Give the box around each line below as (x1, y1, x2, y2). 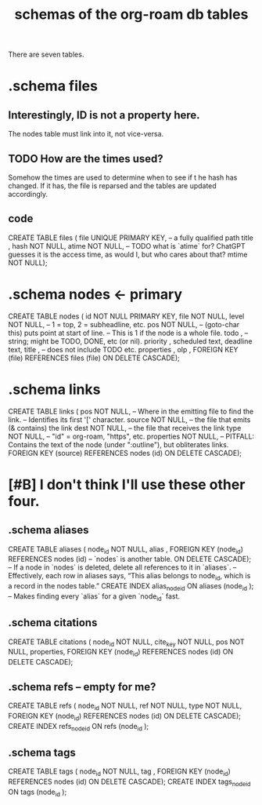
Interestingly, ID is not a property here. (8, 108, 201, 122)
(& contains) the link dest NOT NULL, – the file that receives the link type (8, 423, 242, 432)
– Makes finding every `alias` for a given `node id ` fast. (8, 592, 181, 603)
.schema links (8, 381, 101, 398)
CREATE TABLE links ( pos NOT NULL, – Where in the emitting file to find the (8, 406, 254, 416)
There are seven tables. (8, 49, 84, 60)
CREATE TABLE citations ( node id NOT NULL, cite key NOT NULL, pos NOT (8, 637, 245, 648)
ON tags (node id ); (8, 787, 67, 798)
